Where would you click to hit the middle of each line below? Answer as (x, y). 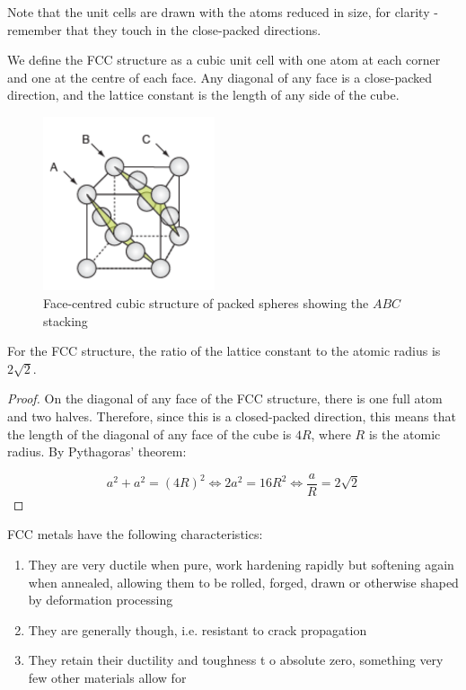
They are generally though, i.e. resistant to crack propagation (198, 629)
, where (331, 433)
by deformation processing (101, 600)
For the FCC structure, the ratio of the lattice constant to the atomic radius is (224, 351)
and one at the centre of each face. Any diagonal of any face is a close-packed (220, 77)
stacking (66, 320)
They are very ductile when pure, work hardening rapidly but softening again (241, 565)
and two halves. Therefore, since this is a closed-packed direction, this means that (232, 416)
